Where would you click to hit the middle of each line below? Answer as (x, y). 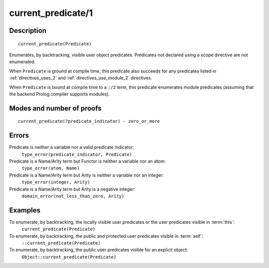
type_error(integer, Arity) (56, 182)
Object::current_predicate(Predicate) (69, 257)
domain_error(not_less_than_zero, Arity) (73, 196)
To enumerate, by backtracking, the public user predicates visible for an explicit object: (99, 250)
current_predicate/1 (51, 13)
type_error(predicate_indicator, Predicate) (77, 154)
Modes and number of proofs (55, 108)
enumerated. (22, 62)
